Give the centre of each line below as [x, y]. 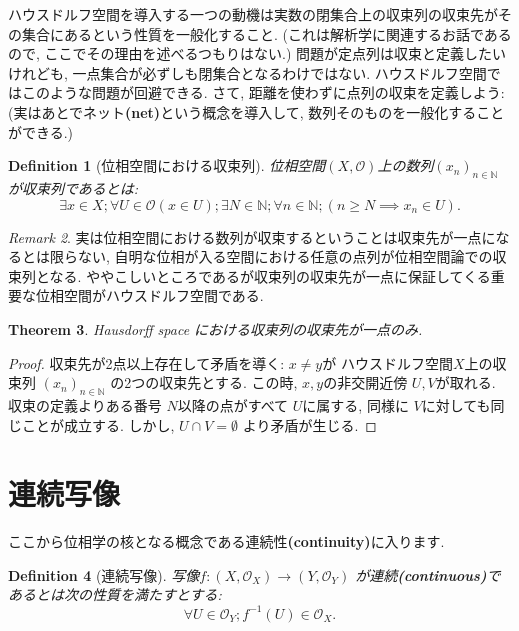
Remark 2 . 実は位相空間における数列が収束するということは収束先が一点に [252, 236]
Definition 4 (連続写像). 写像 [104, 574]
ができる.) [41, 131]
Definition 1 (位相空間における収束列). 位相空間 [167, 165]
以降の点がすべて [233, 404]
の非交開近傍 [365, 382]
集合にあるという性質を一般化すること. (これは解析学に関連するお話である [266, 33]
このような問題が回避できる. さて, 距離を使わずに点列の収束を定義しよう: [263, 92]
